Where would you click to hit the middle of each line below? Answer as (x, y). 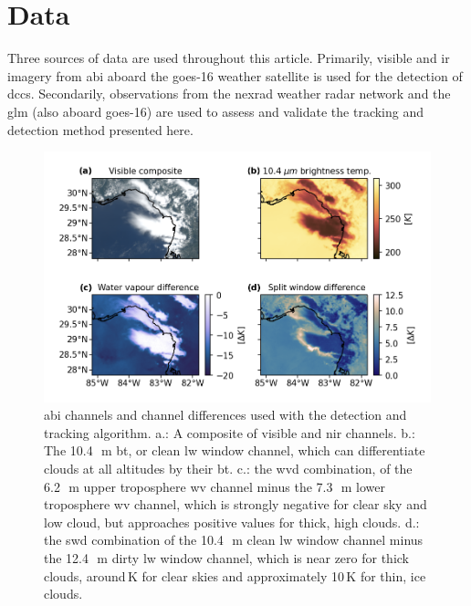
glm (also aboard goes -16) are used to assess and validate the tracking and (216, 111)
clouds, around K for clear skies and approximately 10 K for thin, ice (235, 575)
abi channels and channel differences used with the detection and (225, 415)
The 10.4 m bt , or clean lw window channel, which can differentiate (235, 450)
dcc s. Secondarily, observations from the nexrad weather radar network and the (229, 94)
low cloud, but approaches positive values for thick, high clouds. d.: (232, 522)
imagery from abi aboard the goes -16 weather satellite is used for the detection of (235, 75)
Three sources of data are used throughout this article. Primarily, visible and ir (229, 58)
